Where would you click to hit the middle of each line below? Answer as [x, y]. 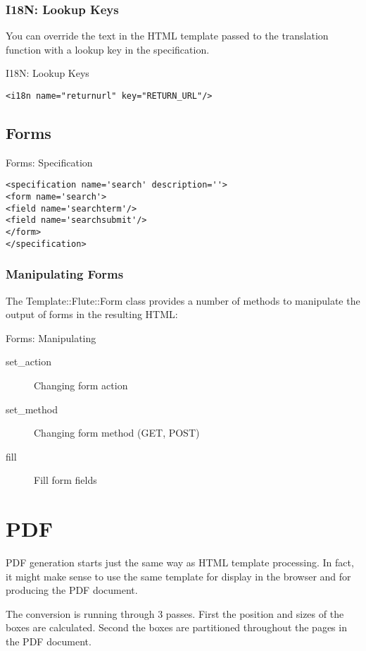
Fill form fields [65, 480]
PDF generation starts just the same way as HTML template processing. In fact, [180, 562]
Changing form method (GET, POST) [117, 433]
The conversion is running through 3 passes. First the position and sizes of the [175, 613]
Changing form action [81, 385]
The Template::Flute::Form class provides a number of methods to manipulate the [183, 300]
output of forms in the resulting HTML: [92, 314]
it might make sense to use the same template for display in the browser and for [178, 576]
